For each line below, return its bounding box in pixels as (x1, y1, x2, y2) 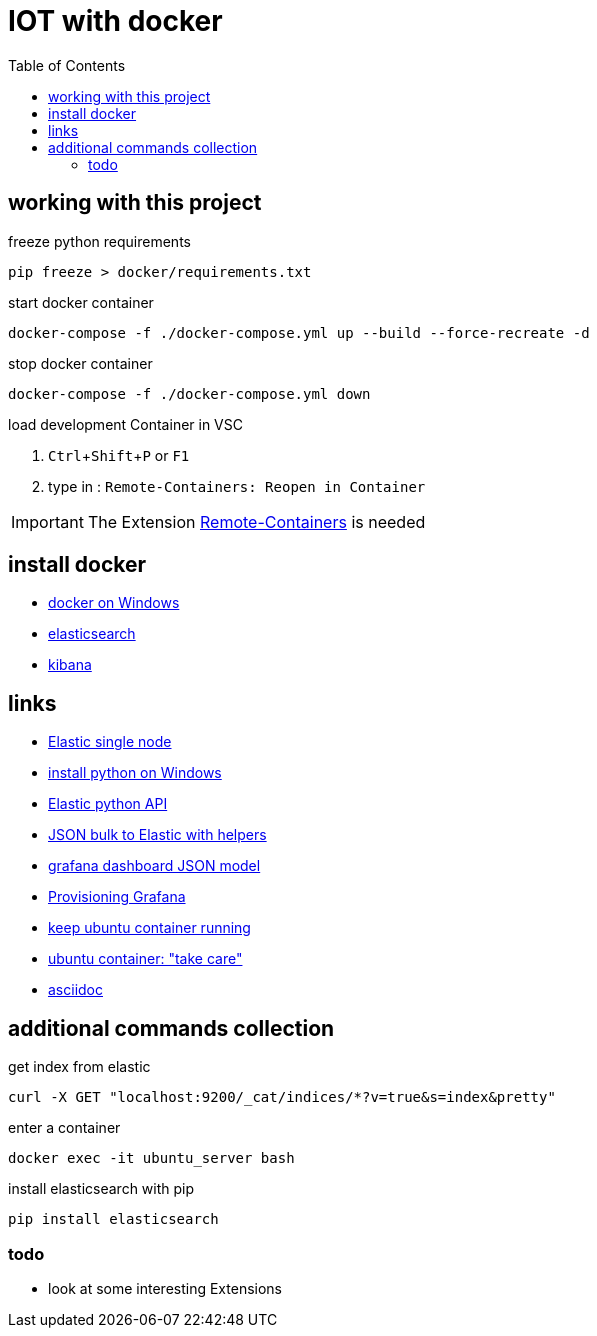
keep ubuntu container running (48, 919, 251, 937)
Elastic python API (48, 795, 168, 813)
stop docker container (8, 354, 153, 372)
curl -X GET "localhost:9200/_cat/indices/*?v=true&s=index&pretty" (8, 1089, 556, 1106)
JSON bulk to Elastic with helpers (48, 826, 267, 844)
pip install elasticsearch (8, 1211, 219, 1228)
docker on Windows (48, 594, 180, 612)
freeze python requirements (8, 232, 191, 250)
